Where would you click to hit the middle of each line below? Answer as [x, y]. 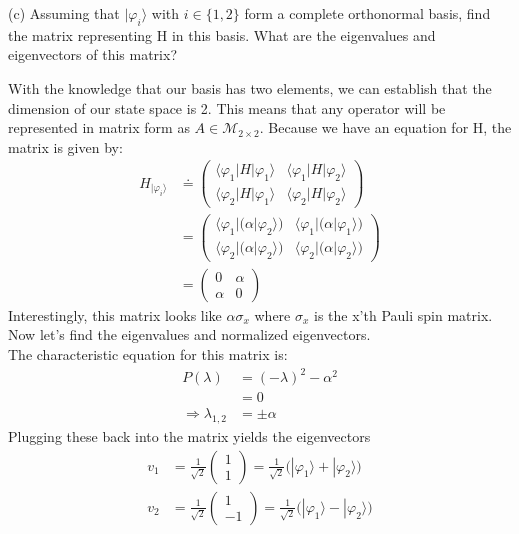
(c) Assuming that [64, 13]
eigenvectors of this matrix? [92, 54]
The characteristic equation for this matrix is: [148, 354]
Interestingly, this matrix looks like [115, 314]
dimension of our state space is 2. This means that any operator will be [227, 107]
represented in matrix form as [99, 127]
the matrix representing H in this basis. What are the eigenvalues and [222, 34]
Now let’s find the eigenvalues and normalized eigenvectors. [189, 334]
